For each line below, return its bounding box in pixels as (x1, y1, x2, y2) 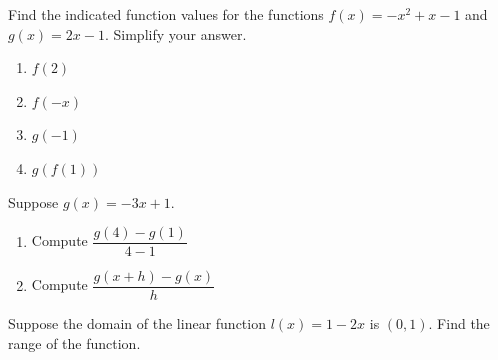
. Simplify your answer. (104, 23, 247, 44)
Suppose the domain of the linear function (8, 313, 266, 334)
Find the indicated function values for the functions (8, 4, 324, 24)
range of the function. (8, 332, 141, 353)
